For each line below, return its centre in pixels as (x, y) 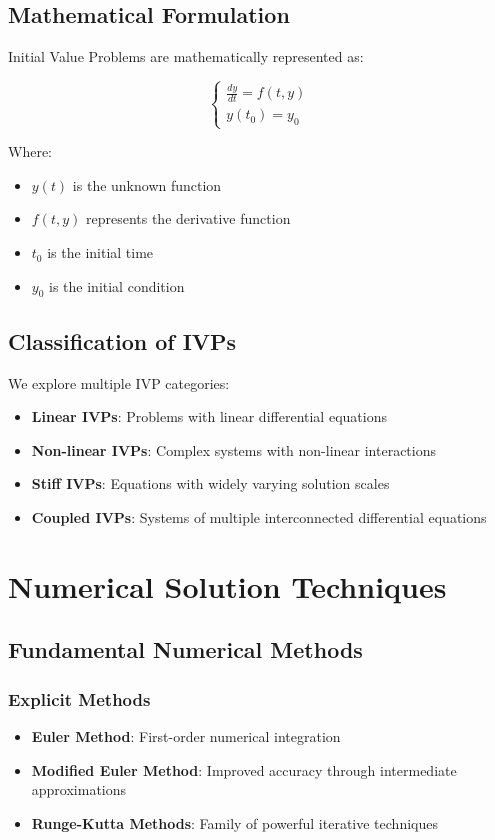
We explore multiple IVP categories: (119, 382)
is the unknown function (147, 184)
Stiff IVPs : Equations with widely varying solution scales (210, 483)
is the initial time (100, 252)
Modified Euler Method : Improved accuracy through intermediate (244, 769)
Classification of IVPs (122, 340)
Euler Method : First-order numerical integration (186, 736)
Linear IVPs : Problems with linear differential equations (209, 416)
